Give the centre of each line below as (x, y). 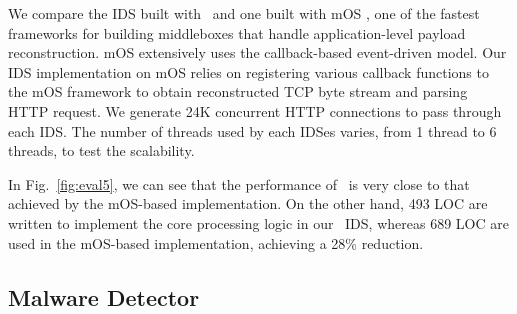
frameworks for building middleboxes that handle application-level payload (237, 32)
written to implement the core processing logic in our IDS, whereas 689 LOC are (258, 222)
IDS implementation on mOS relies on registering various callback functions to (248, 71)
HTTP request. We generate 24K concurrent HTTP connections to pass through (255, 110)
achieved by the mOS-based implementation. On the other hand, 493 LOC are (248, 203)
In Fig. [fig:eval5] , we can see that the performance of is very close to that (239, 183)
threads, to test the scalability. (101, 150)
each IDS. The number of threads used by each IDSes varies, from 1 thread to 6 (252, 130)
